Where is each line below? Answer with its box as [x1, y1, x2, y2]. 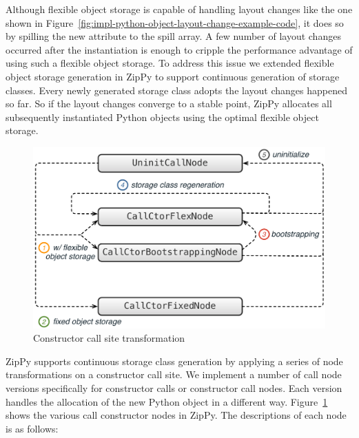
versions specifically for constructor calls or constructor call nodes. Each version [6, 381, 342, 395]
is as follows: [6, 421, 59, 435]
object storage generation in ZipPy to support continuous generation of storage [6, 69, 340, 83]
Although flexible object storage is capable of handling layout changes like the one [6, 2, 353, 16]
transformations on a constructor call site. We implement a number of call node [6, 367, 342, 382]
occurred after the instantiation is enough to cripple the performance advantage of [6, 42, 353, 56]
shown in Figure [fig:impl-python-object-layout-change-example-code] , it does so [6, 15, 344, 30]
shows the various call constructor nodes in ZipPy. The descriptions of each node [6, 408, 347, 422]
